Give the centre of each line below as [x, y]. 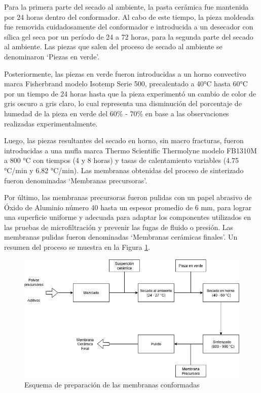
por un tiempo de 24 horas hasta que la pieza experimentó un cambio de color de [130, 93]
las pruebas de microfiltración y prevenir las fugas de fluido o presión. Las [119, 227]
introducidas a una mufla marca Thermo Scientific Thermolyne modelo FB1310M [130, 150]
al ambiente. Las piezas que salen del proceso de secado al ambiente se [113, 46]
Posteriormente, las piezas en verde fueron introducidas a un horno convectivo [125, 73]
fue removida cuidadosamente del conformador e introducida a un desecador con [129, 27]
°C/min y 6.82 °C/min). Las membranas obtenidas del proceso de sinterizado [124, 170]
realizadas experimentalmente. [51, 123]
